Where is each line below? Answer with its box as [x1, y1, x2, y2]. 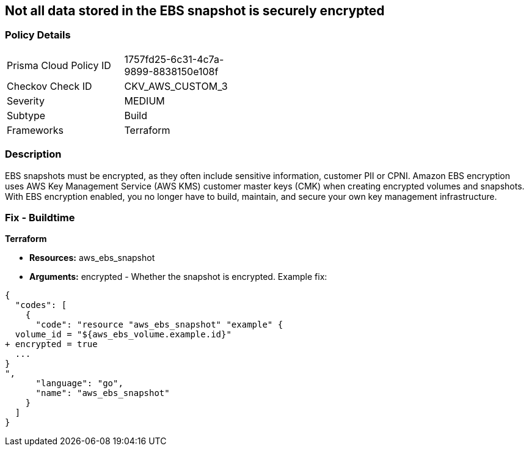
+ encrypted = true [5, 339, 98, 350]
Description [5, 148, 62, 161]
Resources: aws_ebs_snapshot [29, 252, 155, 263]
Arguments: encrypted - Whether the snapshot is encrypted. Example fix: [29, 271, 327, 282]
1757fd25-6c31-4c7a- [124, 53, 224, 65]
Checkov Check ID [7, 79, 92, 92]
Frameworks [7, 123, 64, 136]
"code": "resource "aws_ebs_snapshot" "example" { [35, 320, 283, 330]
